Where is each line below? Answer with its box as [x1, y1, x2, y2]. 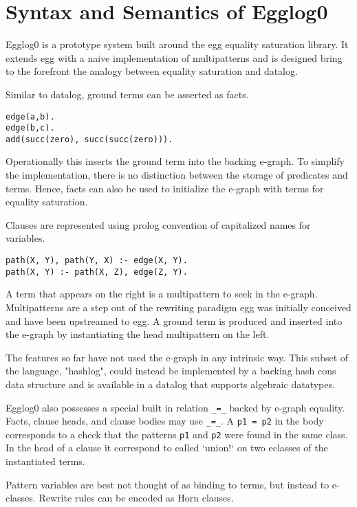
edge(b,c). [6, 123, 55, 133]
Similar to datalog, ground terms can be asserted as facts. [6, 87, 249, 101]
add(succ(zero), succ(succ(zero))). [6, 134, 173, 144]
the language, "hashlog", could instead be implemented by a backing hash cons [6, 363, 336, 378]
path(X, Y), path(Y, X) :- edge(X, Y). [6, 256, 188, 266]
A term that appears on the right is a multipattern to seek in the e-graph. [6, 286, 318, 301]
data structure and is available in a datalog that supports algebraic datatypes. [6, 376, 335, 391]
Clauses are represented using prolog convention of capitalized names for [6, 217, 311, 232]
